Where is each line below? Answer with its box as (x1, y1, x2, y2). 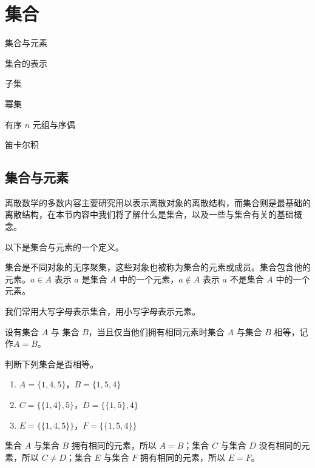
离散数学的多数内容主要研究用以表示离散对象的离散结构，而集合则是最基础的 (5, 196, 311, 209)
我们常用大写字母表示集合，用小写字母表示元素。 (5, 305, 200, 318)
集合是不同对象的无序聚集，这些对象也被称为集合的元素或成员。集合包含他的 (5, 261, 311, 273)
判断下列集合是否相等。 (5, 357, 98, 370)
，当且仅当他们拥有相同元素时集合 (88, 325, 225, 338)
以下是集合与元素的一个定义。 (5, 240, 124, 253)
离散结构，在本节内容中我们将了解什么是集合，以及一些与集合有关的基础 (5, 208, 294, 221)
